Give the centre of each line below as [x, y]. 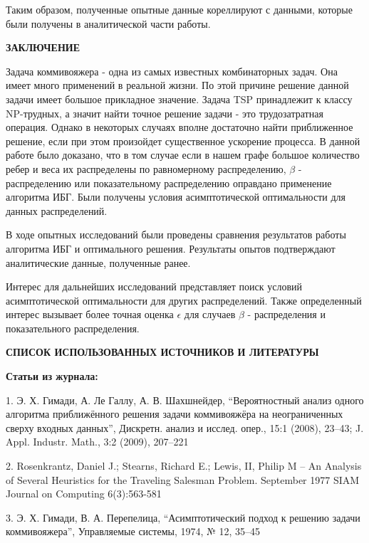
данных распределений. [57, 210]
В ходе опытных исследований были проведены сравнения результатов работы [176, 234]
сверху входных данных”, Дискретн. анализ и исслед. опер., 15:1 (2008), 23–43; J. [185, 427]
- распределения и [286, 314]
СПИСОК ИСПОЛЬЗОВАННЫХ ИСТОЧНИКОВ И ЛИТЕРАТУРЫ [162, 352]
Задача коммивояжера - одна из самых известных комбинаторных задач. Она [172, 71]
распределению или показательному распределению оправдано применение [169, 183]
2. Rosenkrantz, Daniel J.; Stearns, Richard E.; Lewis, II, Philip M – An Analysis [184, 466]
